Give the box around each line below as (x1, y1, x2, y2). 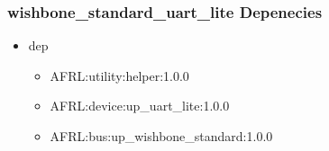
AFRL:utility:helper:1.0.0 (50, 66, 189, 84)
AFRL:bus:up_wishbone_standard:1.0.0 (50, 127, 273, 145)
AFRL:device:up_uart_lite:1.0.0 (50, 96, 230, 115)
